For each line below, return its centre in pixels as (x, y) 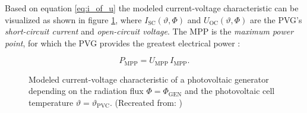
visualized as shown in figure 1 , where (73, 19)
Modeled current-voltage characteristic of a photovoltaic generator (149, 79)
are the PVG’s (276, 19)
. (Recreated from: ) (146, 103)
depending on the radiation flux (86, 91)
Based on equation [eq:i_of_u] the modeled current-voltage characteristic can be (152, 8)
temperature (51, 103)
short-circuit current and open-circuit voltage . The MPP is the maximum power (149, 31)
